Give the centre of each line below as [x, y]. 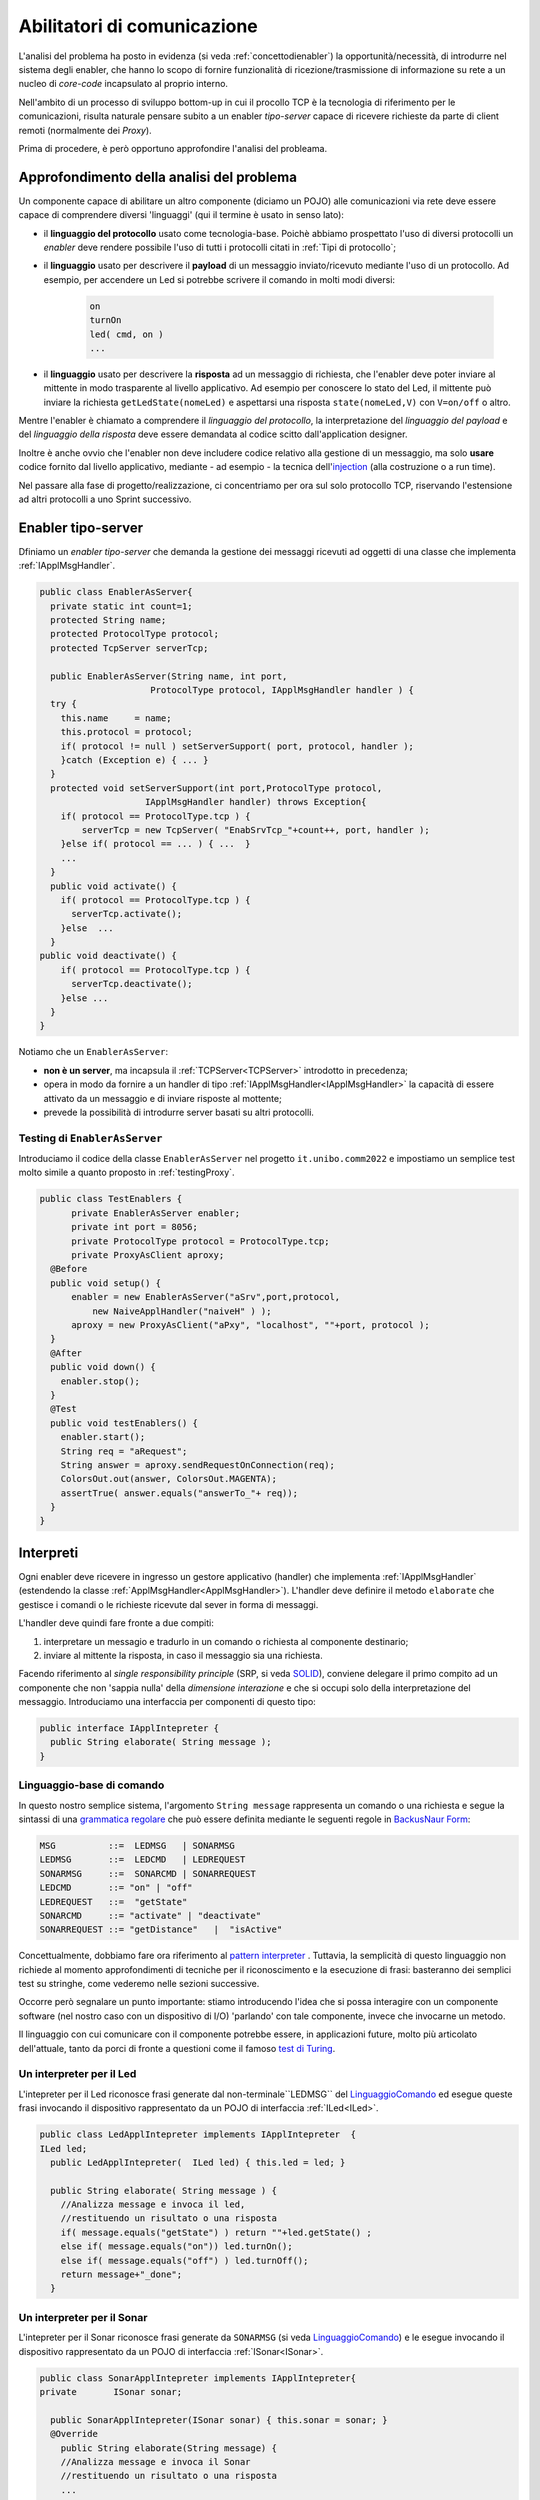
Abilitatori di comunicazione [138, 26]
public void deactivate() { [108, 956]
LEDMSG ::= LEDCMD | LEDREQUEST [142, 1859]
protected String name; [108, 620]
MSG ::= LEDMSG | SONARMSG [137, 1845]
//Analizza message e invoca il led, [153, 2204]
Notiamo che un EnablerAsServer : [93, 1052]
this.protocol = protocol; [127, 732]
